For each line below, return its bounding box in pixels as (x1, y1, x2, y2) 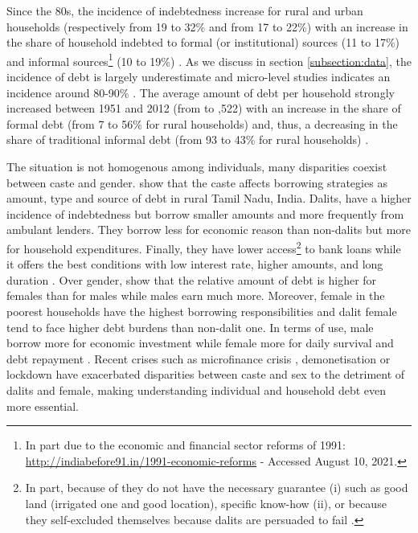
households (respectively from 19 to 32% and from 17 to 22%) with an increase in (6, 18, 408, 35)
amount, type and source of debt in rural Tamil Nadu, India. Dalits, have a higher (6, 190, 412, 207)
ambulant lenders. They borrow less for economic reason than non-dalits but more (6, 221, 412, 238)
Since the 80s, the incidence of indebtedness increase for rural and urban (6, 2, 363, 18)
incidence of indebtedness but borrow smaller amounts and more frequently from (6, 205, 404, 222)
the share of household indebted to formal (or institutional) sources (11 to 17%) (6, 34, 400, 51)
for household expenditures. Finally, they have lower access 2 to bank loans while (6, 237, 401, 256)
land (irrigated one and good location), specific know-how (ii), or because (25, 494, 387, 511)
